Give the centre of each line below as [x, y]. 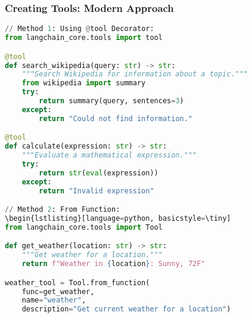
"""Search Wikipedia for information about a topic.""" [135, 74]
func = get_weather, [58, 291]
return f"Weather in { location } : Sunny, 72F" [113, 264]
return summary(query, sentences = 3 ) [111, 101]
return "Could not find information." [116, 118]
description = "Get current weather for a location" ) [126, 309]
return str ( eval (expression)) [99, 173]
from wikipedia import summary [84, 83]
